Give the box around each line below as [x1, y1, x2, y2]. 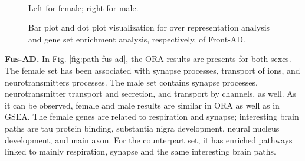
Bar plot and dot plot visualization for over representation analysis [28, 21, 270, 34]
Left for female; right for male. [28, 1, 139, 14]
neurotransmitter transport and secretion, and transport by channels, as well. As [5, 87, 297, 100]
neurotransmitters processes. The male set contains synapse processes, [5, 75, 258, 88]
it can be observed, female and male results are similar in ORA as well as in [5, 98, 280, 111]
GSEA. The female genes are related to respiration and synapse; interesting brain [5, 110, 299, 123]
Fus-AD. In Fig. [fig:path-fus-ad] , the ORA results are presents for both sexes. [5, 52, 291, 65]
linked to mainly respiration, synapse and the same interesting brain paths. [5, 145, 276, 157]
